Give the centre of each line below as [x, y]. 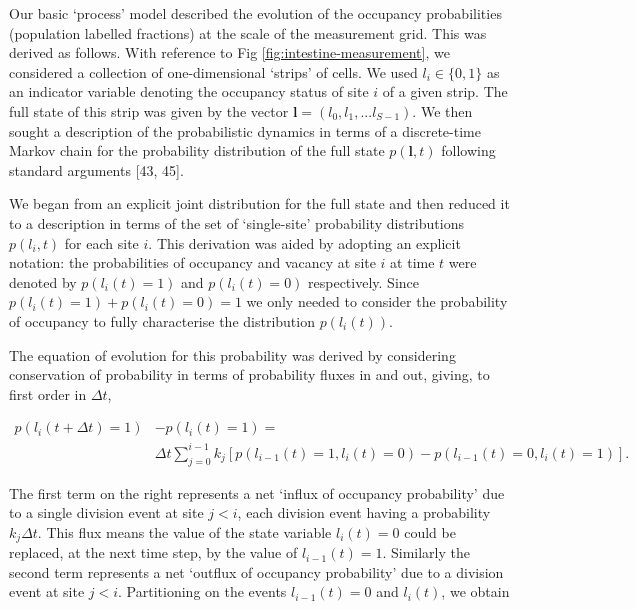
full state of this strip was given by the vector [149, 110]
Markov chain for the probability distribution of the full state [197, 150]
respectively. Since [363, 281]
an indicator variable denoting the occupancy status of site [189, 91]
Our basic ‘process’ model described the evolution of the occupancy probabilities [255, 13]
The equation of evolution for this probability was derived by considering [232, 354]
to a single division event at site [106, 512]
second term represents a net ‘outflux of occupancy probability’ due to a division [256, 571]
